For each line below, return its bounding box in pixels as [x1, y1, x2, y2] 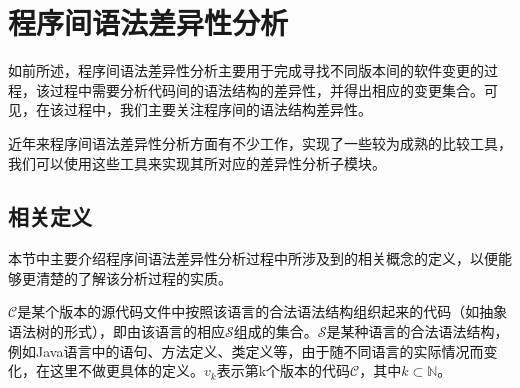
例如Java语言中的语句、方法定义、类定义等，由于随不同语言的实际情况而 [8, 340, 484, 361]
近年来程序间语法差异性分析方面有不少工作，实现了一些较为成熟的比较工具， [8, 132, 512, 153]
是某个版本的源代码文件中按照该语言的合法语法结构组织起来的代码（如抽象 [17, 301, 508, 322]
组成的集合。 [233, 321, 318, 342]
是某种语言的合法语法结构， [326, 321, 509, 342]
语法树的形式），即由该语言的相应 [8, 321, 225, 342]
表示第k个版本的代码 [216, 360, 351, 381]
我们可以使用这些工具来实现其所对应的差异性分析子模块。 [8, 152, 386, 173]
